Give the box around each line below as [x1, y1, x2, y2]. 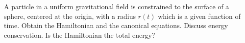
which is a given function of [158, 11, 241, 21]
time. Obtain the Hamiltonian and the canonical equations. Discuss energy [4, 20, 228, 30]
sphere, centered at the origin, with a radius [4, 11, 136, 21]
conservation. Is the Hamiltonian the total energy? [4, 29, 155, 40]
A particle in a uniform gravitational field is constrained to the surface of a [4, 1, 229, 11]
